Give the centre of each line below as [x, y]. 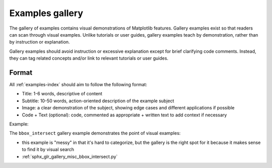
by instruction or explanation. [40, 42]
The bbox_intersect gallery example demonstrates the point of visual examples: [95, 133]
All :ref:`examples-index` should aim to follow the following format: [78, 85]
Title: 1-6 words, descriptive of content [62, 94]
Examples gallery [46, 13]
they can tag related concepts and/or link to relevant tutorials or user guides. [89, 58]
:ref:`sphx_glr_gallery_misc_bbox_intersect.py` [70, 156]
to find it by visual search [48, 149]
